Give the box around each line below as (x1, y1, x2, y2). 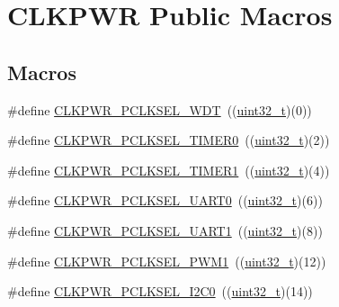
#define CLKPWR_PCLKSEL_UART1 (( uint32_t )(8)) (7, 221, 323, 239)
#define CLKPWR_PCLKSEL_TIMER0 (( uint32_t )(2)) (7, 131, 330, 149)
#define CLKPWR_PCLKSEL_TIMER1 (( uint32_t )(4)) (7, 160, 330, 179)
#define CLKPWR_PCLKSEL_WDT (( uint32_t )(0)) (7, 100, 312, 119)
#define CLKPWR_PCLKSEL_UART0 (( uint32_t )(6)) (7, 191, 323, 210)
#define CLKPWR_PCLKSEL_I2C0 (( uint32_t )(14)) (7, 282, 313, 301)
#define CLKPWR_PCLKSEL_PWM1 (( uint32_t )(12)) (7, 251, 326, 270)
